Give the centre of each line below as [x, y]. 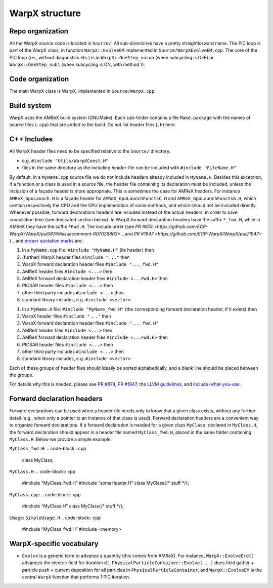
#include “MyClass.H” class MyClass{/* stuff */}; [73, 506]
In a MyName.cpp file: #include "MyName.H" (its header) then [88, 250]
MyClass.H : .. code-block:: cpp [42, 472]
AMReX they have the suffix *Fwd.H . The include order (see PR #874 [81, 227]
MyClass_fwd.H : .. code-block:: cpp [48, 449]
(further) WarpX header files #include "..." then [76, 257]
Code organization [39, 79]
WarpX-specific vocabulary [54, 544]
